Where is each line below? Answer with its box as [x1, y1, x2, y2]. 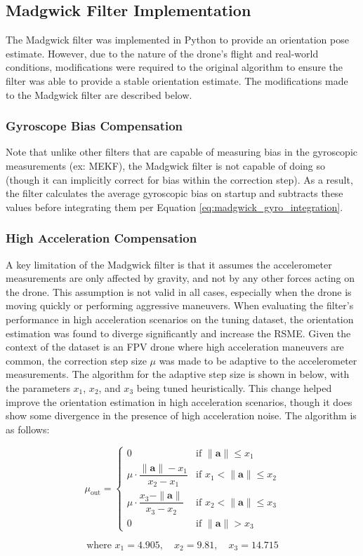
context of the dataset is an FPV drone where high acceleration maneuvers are [6, 339, 344, 354]
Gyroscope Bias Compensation [6, 117, 183, 135]
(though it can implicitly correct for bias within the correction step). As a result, [6, 172, 353, 187]
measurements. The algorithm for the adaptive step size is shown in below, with [6, 367, 350, 381]
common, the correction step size [6, 353, 147, 367]
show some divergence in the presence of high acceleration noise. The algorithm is [6, 408, 357, 423]
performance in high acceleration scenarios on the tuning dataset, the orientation [6, 311, 354, 326]
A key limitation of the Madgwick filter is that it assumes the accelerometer [6, 257, 332, 271]
